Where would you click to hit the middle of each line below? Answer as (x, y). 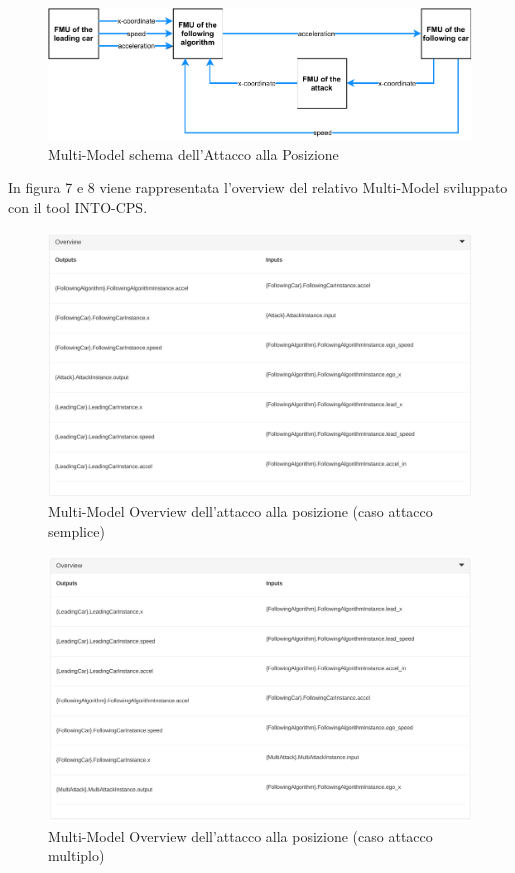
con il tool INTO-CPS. (78, 206)
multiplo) (76, 855)
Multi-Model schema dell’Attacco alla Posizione (193, 153)
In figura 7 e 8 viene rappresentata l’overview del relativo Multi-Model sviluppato (258, 187)
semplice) (76, 530)
